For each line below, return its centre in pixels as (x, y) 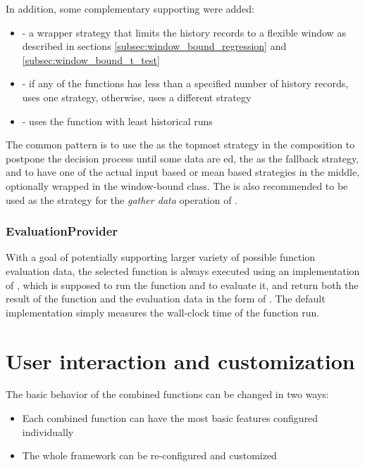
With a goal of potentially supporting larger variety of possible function (161, 257)
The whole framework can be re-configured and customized (149, 455)
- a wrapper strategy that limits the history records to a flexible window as (184, 32)
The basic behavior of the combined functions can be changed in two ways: (167, 394)
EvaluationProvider (62, 231)
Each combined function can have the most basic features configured (170, 418)
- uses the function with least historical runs (117, 121)
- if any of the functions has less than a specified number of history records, (185, 83)
